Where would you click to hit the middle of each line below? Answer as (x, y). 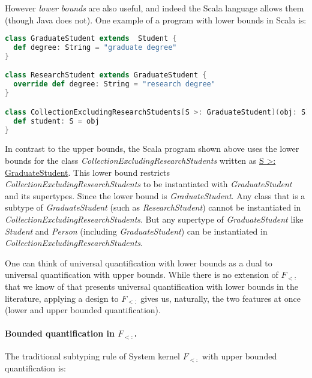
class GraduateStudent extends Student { (91, 39)
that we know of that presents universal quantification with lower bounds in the (151, 286)
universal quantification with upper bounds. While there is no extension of (142, 274)
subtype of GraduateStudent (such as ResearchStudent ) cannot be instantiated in (153, 207)
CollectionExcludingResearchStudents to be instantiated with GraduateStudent (148, 184)
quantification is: (35, 368)
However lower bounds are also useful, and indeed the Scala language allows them (154, 8)
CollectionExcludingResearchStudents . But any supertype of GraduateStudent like (154, 219)
